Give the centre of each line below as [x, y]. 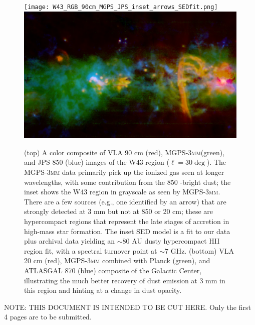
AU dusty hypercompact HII [176, 241]
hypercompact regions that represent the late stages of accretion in [127, 221]
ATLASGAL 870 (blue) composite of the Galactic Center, [113, 270]
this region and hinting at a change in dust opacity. [103, 290]
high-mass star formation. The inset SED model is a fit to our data [127, 231]
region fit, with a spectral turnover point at [91, 250]
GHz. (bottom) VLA [202, 250]
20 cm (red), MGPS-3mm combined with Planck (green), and [117, 260]
